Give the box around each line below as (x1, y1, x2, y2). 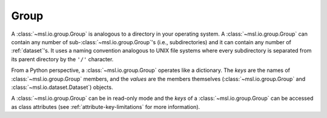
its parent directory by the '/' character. (11, 55, 114, 63)
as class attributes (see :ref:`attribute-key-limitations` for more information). (11, 103, 200, 110)
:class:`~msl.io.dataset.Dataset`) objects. (11, 84, 113, 91)
